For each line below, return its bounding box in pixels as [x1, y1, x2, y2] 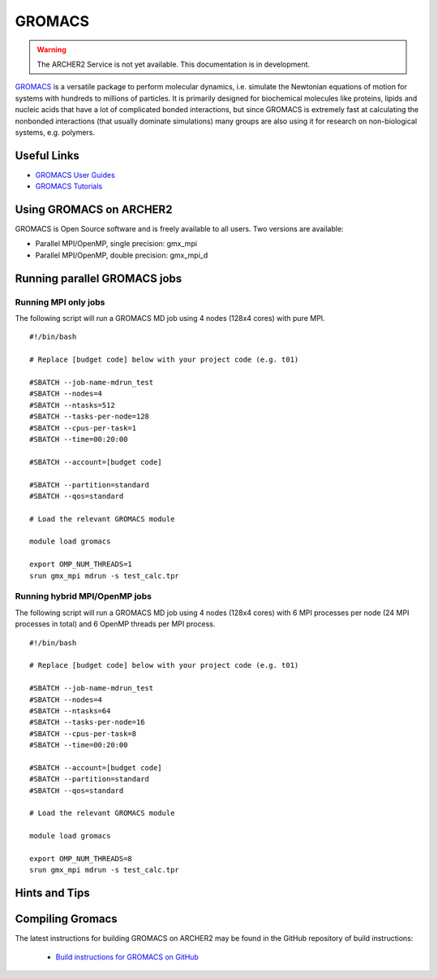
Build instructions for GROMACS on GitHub [55, 951, 199, 962]
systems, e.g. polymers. [15, 127, 96, 137]
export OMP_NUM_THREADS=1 [29, 560, 133, 569]
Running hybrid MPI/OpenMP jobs [15, 591, 152, 602]
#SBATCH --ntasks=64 [29, 706, 111, 715]
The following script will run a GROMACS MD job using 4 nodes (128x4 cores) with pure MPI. [15, 314, 325, 323]
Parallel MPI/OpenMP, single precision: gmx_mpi [35, 239, 198, 249]
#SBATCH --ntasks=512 [29, 401, 115, 409]
